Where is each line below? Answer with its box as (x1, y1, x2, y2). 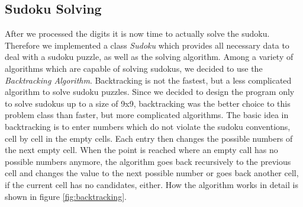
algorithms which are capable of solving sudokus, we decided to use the (5, 62, 263, 74)
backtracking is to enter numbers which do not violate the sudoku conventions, (5, 120, 291, 132)
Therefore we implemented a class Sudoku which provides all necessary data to (5, 39, 289, 51)
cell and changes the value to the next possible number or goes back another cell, (5, 167, 299, 179)
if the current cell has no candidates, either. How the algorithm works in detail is (5, 178, 298, 190)
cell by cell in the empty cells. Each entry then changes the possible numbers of (5, 132, 293, 144)
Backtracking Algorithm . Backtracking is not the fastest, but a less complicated (5, 74, 292, 86)
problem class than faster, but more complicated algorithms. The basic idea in (5, 109, 289, 121)
